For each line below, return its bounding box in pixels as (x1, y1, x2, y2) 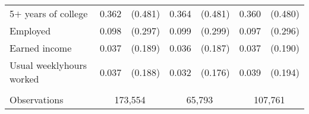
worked (10, 72, 39, 85)
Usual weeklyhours (10, 58, 87, 72)
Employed (10, 24, 51, 37)
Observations (10, 93, 64, 106)
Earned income (10, 41, 72, 55)
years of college (24, 7, 88, 20)
